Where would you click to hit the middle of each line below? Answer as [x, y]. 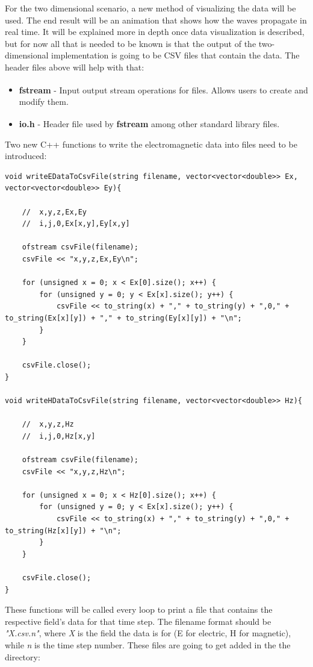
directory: [23, 656]
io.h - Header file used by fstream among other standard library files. [149, 124]
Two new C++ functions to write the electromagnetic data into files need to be [151, 144]
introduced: [26, 156]
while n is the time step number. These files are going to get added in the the [148, 645]
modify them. [44, 101]
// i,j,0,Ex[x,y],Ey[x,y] [76, 224]
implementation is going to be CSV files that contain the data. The [175, 55]
